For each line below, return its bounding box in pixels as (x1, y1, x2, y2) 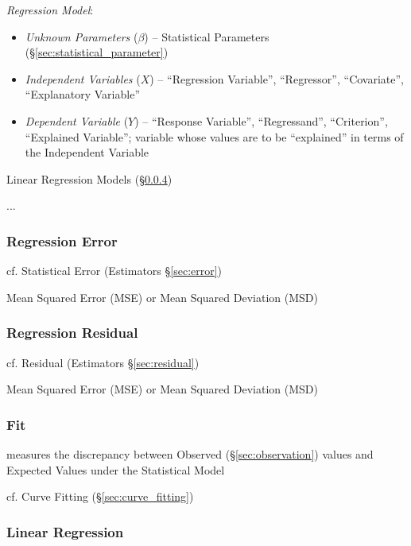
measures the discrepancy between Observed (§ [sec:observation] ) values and (6, 445, 374, 462)
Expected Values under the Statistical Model (6, 461, 225, 478)
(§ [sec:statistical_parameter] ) (25, 44, 169, 60)
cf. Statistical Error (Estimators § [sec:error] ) (6, 262, 223, 279)
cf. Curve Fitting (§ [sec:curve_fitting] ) (6, 488, 194, 505)
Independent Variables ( (25, 70, 141, 87)
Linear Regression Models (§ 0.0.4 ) (6, 170, 173, 187)
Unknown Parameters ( (25, 28, 138, 45)
